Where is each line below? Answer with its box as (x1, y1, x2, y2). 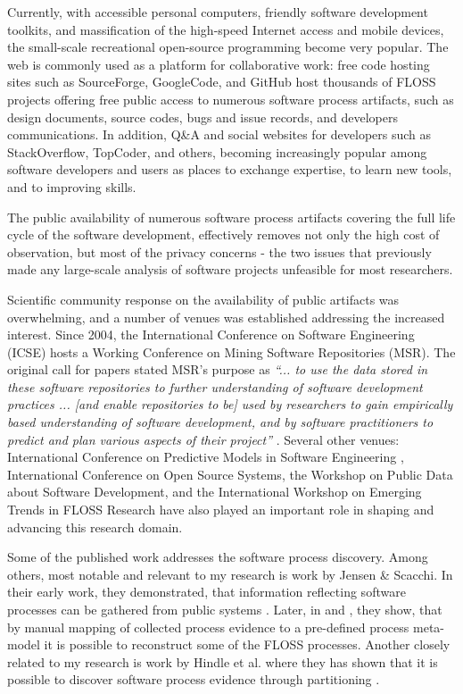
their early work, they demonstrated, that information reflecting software (7, 582, 406, 601)
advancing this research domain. (7, 517, 183, 536)
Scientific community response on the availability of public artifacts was (7, 289, 400, 308)
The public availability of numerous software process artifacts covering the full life (7, 207, 456, 226)
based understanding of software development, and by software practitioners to (7, 413, 434, 431)
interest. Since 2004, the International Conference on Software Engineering (7, 325, 415, 344)
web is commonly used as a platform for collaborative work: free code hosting (7, 54, 430, 73)
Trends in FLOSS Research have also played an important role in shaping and (7, 500, 434, 519)
